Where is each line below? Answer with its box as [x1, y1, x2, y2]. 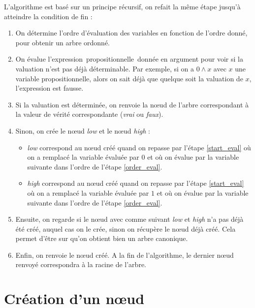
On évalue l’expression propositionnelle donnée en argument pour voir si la [15, 54, 243, 64]
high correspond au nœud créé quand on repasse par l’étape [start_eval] [27, 178, 244, 188]
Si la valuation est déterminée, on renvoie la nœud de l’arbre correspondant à [15, 99, 249, 109]
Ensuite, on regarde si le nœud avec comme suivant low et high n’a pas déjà [15, 214, 244, 224]
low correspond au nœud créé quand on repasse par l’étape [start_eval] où [27, 142, 251, 152]
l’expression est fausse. [15, 83, 84, 93]
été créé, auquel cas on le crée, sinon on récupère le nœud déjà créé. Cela [15, 223, 236, 234]
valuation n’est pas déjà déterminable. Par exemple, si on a [15, 63, 194, 73]
